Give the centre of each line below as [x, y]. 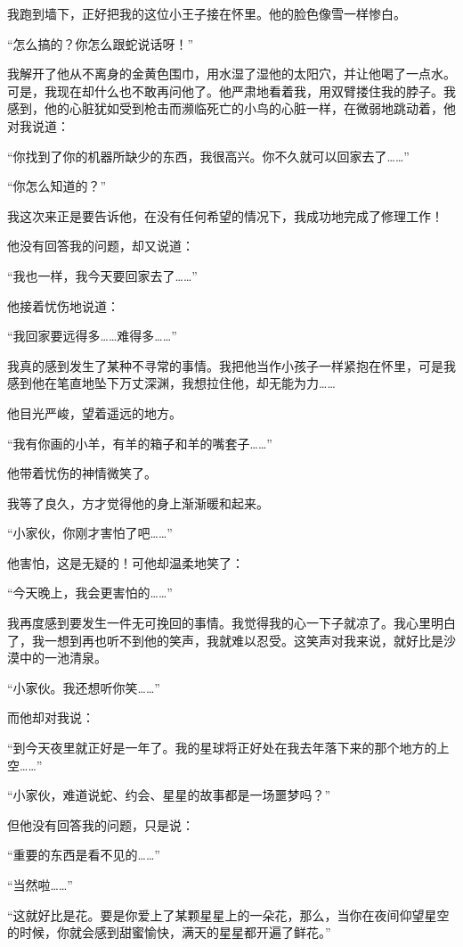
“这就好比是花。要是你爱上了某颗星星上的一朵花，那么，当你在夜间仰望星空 [228, 914]
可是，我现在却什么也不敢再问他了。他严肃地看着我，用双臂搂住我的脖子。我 [231, 91]
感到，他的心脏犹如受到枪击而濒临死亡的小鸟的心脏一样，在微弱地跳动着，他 [231, 108]
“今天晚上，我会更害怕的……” [90, 593]
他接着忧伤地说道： [63, 305]
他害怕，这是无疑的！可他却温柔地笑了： [126, 562]
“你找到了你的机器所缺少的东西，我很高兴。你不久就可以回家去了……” [208, 156]
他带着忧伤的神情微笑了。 [82, 473]
